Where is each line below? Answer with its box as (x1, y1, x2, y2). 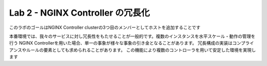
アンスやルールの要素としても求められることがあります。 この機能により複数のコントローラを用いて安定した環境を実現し (9, 47, 256, 53)
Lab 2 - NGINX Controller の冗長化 (9, 7, 150, 18)
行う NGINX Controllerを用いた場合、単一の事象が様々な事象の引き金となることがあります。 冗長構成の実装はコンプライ (9, 40, 254, 46)
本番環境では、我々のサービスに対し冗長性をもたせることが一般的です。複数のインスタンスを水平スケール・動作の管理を (9, 33, 256, 39)
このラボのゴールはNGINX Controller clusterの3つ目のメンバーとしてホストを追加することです (9, 24, 201, 30)
